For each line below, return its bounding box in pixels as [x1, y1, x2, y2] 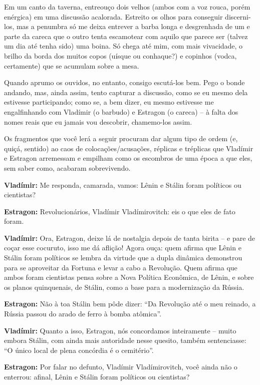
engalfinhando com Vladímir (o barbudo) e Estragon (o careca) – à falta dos [4, 106, 238, 117]
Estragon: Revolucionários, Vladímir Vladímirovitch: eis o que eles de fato [4, 206, 235, 216]
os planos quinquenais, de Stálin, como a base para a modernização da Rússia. [4, 281, 244, 292]
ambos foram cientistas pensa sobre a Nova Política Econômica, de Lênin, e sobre [4, 272, 254, 282]
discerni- [225, 11, 251, 22]
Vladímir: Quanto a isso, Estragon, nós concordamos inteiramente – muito [4, 325, 236, 335]
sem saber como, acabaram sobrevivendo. [4, 162, 131, 173]
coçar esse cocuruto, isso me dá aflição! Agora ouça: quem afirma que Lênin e [4, 242, 241, 253]
